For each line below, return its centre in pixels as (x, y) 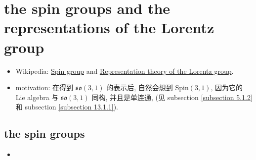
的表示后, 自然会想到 (140, 87)
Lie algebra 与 (37, 97)
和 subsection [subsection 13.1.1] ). (67, 107)
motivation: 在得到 (44, 87)
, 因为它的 (227, 87)
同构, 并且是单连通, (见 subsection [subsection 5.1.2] (172, 97)
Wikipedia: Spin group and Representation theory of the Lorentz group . (125, 71)
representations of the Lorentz (109, 27)
